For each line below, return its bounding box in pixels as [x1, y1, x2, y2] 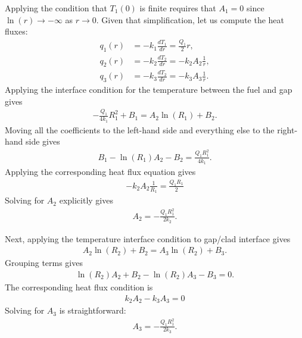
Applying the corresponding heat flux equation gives [5, 165, 196, 177]
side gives [26, 135, 60, 148]
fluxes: [5, 25, 28, 37]
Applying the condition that [5, 2, 107, 14]
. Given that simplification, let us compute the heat [96, 13, 285, 26]
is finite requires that [139, 2, 216, 14]
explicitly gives [59, 194, 113, 206]
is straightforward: [59, 304, 126, 317]
